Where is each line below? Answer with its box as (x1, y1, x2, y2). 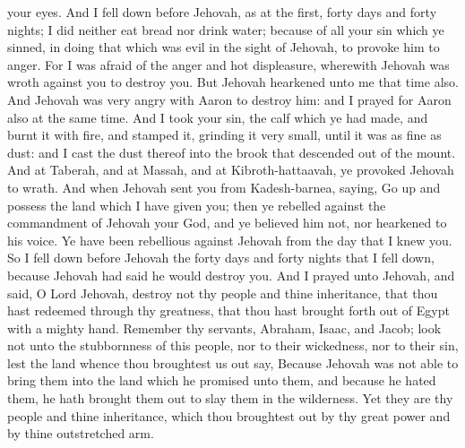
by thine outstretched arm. (7, 424, 154, 443)
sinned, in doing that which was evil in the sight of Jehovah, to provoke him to (7, 38, 440, 56)
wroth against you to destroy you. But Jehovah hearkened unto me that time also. (7, 73, 459, 91)
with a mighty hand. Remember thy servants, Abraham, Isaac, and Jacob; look (7, 318, 442, 337)
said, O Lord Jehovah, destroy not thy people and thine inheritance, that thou (7, 283, 438, 302)
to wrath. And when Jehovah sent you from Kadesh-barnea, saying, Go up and (7, 177, 441, 196)
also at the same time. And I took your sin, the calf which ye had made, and (7, 108, 428, 126)
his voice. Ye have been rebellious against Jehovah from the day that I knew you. (7, 230, 452, 249)
